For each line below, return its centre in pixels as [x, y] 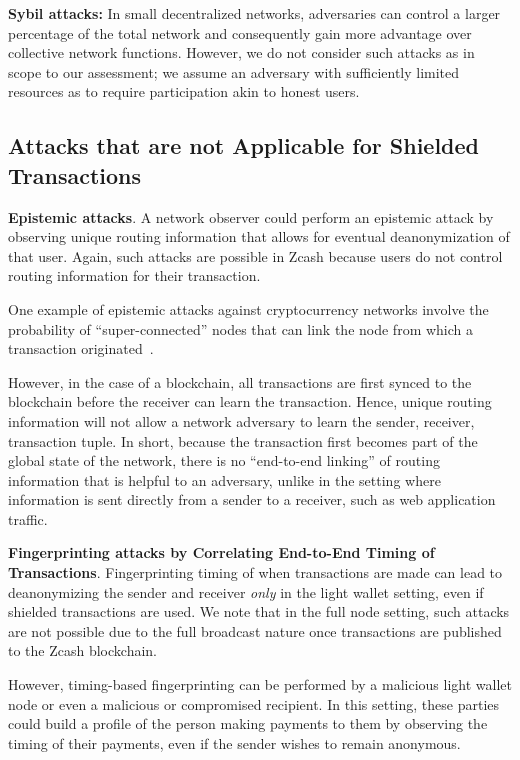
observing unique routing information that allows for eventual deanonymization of [259, 236]
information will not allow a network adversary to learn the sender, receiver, [241, 420]
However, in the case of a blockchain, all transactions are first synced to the [240, 381]
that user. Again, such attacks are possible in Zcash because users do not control [255, 255]
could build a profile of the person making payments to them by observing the [248, 723]
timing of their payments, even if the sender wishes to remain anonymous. [234, 742]
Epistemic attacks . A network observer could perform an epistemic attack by [251, 216]
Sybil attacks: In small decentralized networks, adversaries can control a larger [254, 13]
